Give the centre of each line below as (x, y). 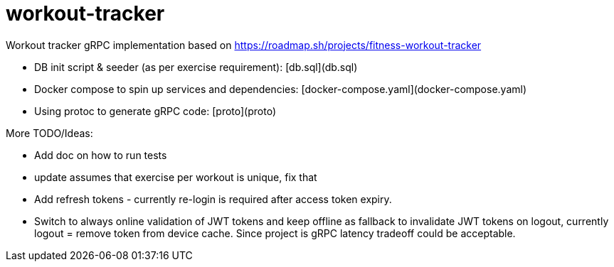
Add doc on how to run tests (101, 155)
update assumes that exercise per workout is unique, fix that (176, 177)
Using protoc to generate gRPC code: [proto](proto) (155, 111)
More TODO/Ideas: (49, 133)
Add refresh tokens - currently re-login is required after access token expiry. (213, 199)
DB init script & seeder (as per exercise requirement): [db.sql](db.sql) (196, 67)
